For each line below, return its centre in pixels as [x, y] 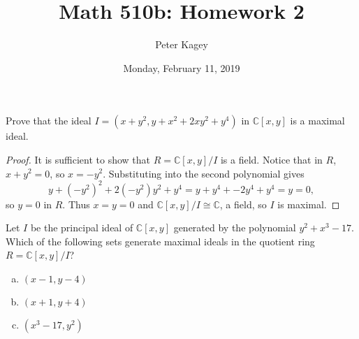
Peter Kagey [182, 44]
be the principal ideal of [82, 228]
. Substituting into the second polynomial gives [204, 173]
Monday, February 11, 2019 [182, 67]
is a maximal [317, 121]
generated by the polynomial [235, 228]
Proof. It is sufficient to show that [78, 159]
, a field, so [243, 204]
